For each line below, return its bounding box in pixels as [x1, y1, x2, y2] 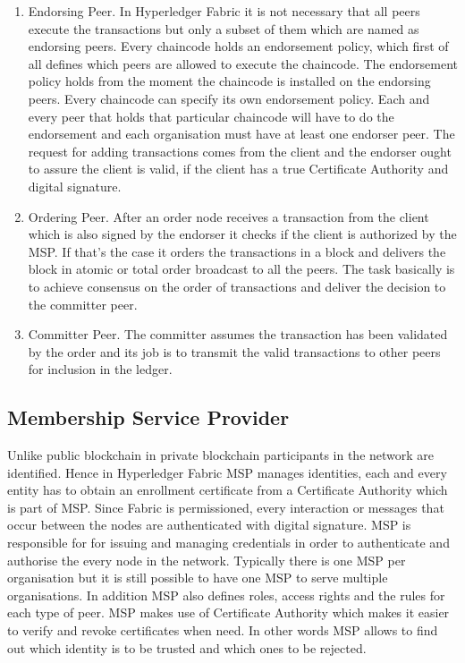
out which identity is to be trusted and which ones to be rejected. [7, 638, 367, 657]
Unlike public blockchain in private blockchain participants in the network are [7, 446, 435, 464]
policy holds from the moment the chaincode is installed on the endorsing [28, 72, 431, 90]
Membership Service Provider [7, 404, 290, 431]
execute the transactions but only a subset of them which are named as [28, 19, 419, 38]
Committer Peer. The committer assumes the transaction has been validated [28, 325, 448, 344]
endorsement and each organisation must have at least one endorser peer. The [28, 124, 455, 143]
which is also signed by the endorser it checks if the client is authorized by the [28, 225, 457, 243]
